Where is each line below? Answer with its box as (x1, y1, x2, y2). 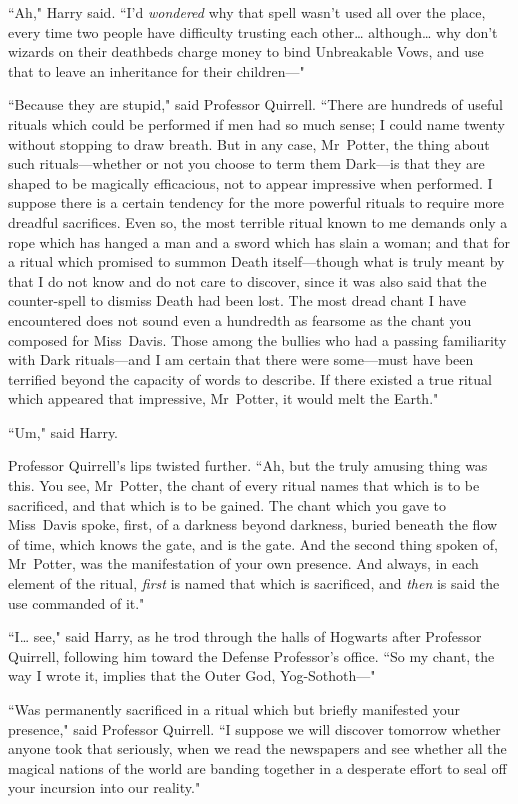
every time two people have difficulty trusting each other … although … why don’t (8, 21, 498, 42)
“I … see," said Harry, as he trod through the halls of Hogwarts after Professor (8, 626, 482, 647)
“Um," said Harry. (8, 421, 119, 442)
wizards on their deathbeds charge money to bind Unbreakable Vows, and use (8, 41, 484, 62)
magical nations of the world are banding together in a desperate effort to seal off (8, 757, 507, 778)
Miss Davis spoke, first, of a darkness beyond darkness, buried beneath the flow (8, 514, 498, 535)
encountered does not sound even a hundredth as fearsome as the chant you (8, 309, 472, 330)
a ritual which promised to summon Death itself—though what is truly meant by (8, 251, 505, 272)
